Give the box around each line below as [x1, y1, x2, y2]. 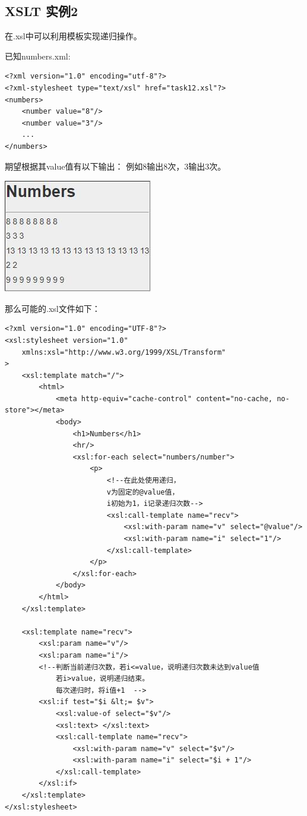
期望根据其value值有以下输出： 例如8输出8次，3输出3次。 [5, 160, 226, 172]
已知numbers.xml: [5, 49, 71, 62]
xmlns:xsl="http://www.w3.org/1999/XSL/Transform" [21, 348, 226, 357]
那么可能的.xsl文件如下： [5, 302, 100, 314]
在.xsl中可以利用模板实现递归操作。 [5, 30, 142, 42]
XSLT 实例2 [5, 2, 78, 20]
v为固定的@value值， [106, 487, 179, 496]
